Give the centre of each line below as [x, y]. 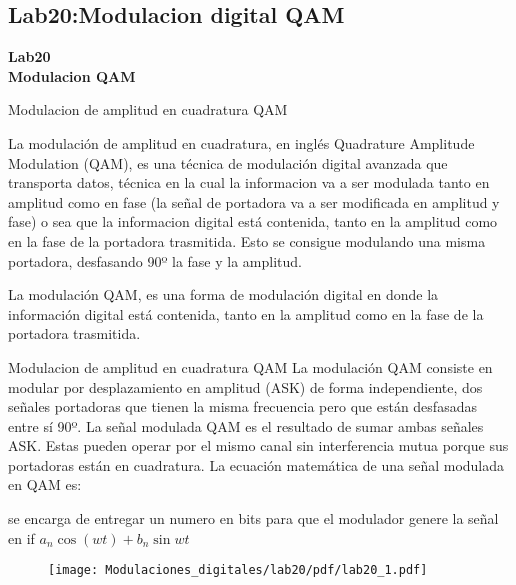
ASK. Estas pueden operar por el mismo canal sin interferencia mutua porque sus [258, 445]
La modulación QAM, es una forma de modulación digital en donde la [223, 294]
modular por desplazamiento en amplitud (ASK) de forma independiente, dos [245, 386]
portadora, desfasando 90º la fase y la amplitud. [155, 260]
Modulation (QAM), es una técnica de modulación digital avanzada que [228, 162]
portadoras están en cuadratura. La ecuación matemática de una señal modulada [256, 464]
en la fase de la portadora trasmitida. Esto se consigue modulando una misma [247, 240]
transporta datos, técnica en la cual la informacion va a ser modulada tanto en [249, 182]
